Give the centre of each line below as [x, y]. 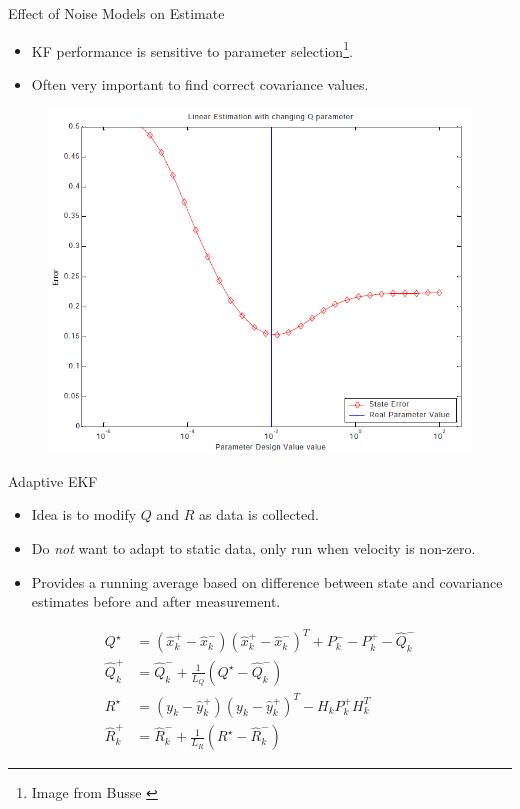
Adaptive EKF [53, 480]
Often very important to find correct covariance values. [200, 83]
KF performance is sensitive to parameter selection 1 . [192, 49]
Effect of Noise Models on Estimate [116, 13]
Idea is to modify [84, 514]
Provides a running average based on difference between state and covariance [267, 581]
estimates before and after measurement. [156, 601]
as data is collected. [259, 514]
